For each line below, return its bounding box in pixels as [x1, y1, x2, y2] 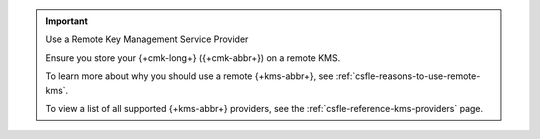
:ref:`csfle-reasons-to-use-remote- [335, 70, 481, 82]
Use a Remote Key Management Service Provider [45, 33, 249, 45]
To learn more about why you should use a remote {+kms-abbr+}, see [45, 70, 334, 82]
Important [45, 15, 89, 27]
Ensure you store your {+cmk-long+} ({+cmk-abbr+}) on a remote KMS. [45, 51, 341, 64]
